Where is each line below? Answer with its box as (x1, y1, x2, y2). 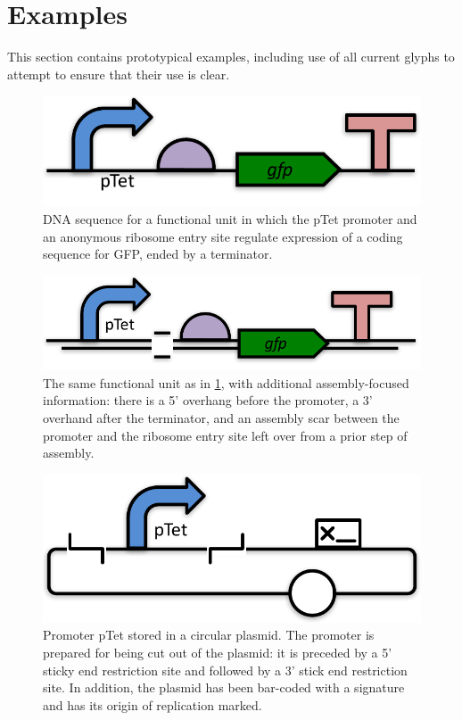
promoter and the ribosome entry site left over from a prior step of (43, 426, 408, 444)
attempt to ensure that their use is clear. (7, 64, 230, 83)
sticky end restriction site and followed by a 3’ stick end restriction (43, 660, 408, 679)
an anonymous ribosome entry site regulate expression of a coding (43, 227, 403, 245)
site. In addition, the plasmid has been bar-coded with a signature (43, 678, 405, 697)
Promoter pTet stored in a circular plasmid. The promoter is (43, 625, 375, 644)
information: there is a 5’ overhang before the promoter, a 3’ (43, 391, 373, 410)
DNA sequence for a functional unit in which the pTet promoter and (43, 210, 417, 228)
